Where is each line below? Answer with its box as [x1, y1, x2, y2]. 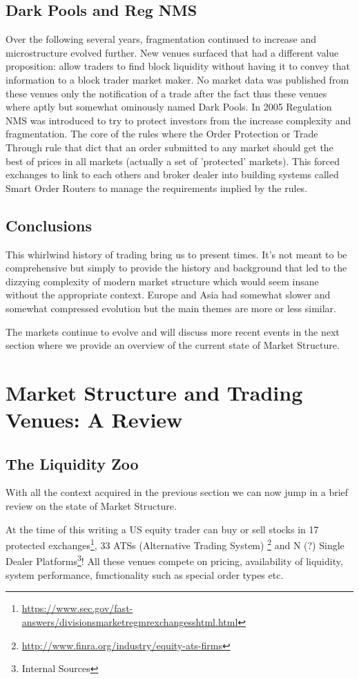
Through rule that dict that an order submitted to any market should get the [6, 140, 333, 154]
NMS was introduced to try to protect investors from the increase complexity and [6, 113, 351, 127]
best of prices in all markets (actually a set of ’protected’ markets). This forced [6, 153, 340, 168]
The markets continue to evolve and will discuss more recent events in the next [6, 324, 340, 338]
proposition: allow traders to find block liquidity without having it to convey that [6, 59, 350, 73]
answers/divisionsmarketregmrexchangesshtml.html [21, 614, 238, 629]
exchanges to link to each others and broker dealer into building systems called [6, 167, 339, 182]
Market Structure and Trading [6, 378, 303, 406]
